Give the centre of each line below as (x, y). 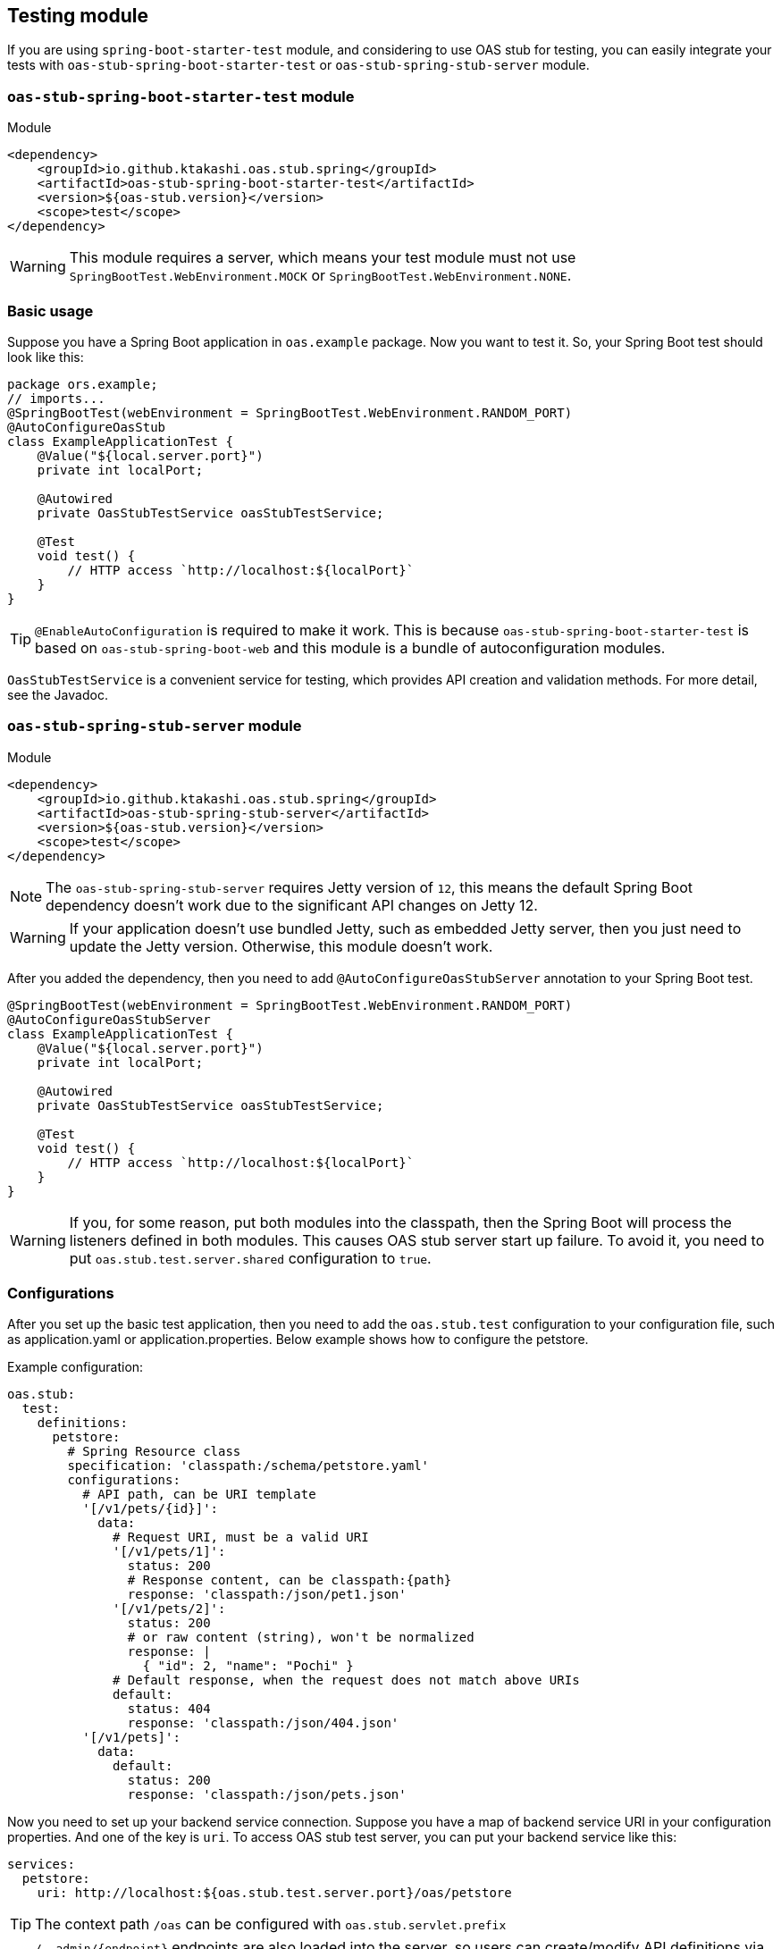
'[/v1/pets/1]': (169, 1552)
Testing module (78, 16)
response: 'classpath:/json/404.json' (263, 1723)
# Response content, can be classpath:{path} (290, 1580)
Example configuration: (76, 1367)
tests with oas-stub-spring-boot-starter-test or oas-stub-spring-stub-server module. (298, 65)
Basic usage (50, 311)
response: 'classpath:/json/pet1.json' (267, 1595)
